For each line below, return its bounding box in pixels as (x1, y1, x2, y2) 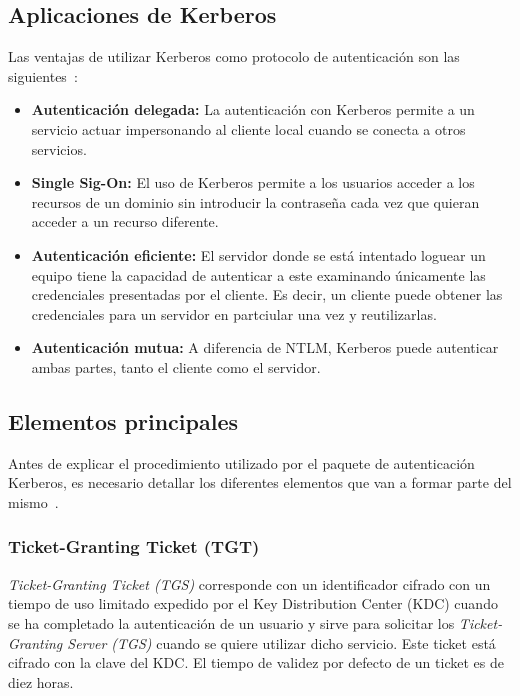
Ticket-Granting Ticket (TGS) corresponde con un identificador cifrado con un (8, 573, 491, 594)
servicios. (31, 138, 87, 159)
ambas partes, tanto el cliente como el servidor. (31, 356, 321, 377)
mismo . (8, 491, 59, 512)
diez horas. (8, 671, 74, 692)
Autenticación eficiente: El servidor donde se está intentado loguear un (31, 244, 486, 265)
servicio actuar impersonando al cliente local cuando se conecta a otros (31, 118, 466, 139)
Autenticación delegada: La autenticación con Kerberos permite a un (31, 99, 475, 120)
